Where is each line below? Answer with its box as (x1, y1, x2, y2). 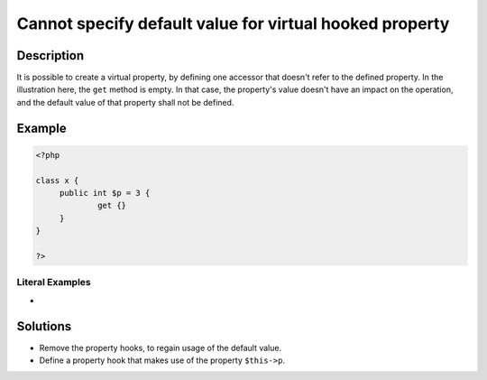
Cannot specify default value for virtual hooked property (16, 14, 450, 33)
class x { (35, 175, 79, 185)
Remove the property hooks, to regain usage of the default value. (39, 342, 282, 353)
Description (16, 48, 85, 63)
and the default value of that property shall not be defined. (16, 97, 234, 107)
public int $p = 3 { (59, 188, 151, 199)
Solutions (16, 319, 72, 334)
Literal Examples (16, 276, 91, 289)
